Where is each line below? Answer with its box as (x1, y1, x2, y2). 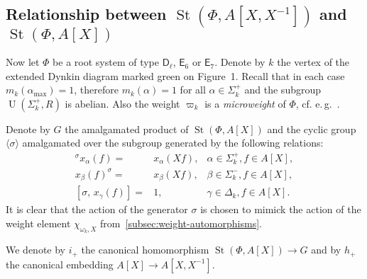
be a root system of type (53, 55, 160, 69)
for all (180, 82, 206, 97)
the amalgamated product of (65, 121, 189, 136)
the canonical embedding (6, 256, 114, 271)
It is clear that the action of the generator (6, 202, 188, 217)
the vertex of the (277, 55, 350, 69)
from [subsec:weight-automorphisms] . (100, 215, 262, 230)
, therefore (74, 82, 119, 97)
